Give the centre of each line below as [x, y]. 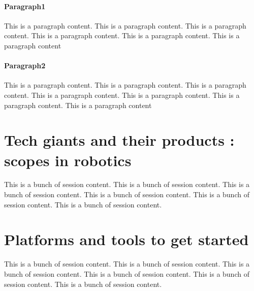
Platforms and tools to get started [126, 239]
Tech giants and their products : [119, 140]
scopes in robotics [68, 160]
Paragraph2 [25, 65]
